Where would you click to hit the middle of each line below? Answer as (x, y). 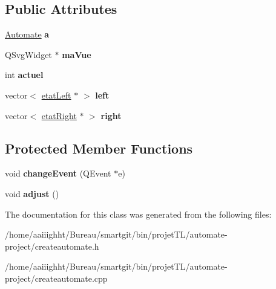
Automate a (27, 34)
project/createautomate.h (52, 246)
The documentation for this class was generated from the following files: (138, 214)
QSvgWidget (28, 54)
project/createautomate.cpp (56, 278)
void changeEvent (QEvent (58, 173)
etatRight (59, 115)
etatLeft (56, 95)
